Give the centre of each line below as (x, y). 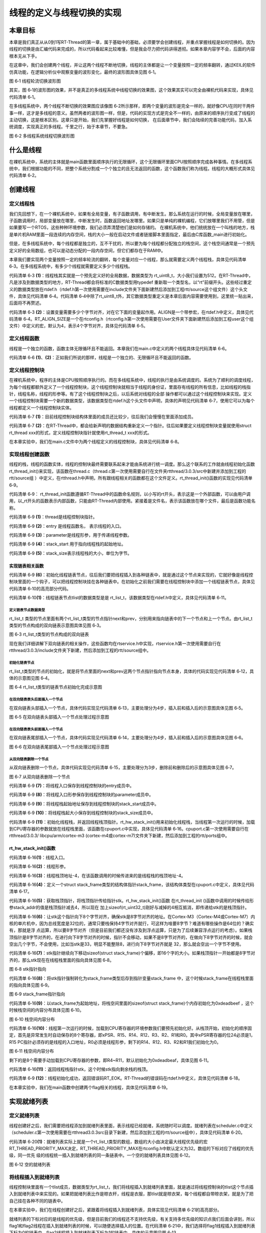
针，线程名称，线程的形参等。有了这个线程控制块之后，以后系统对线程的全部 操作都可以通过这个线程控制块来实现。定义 (131, 394)
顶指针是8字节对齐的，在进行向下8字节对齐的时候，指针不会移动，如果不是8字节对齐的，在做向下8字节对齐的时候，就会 (131, 937)
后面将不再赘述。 (26, 303)
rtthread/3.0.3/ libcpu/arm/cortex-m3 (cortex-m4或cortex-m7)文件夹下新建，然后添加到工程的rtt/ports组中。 (119, 835)
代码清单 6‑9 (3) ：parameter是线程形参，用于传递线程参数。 (70, 535)
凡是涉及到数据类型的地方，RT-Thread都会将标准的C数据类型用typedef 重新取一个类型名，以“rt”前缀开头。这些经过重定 (131, 282)
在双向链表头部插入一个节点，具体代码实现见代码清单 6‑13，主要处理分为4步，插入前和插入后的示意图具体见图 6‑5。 (127, 708)
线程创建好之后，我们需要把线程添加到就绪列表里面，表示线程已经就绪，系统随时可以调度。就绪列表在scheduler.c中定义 (131, 1125)
